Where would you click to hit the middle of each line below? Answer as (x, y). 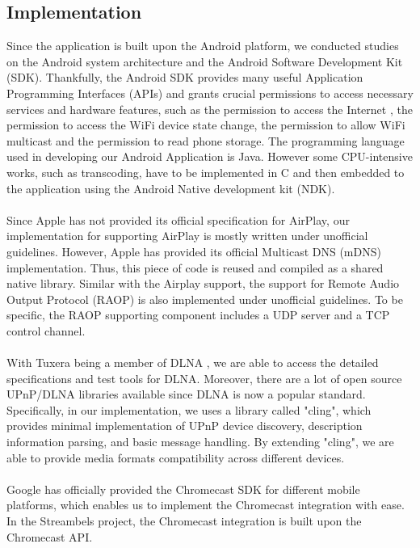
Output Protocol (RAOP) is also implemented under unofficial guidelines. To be (205, 299)
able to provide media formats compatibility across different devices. (176, 457)
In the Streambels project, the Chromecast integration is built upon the (184, 521)
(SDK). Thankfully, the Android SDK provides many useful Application (185, 77)
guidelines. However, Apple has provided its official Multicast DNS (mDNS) (194, 251)
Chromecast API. (50, 536)
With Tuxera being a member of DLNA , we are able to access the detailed (193, 363)
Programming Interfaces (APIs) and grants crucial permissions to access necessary (210, 93)
